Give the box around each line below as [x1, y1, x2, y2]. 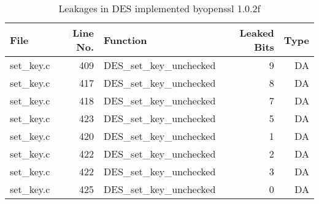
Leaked [239, 26, 274, 40]
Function [104, 32, 147, 47]
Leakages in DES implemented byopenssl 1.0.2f [58, 1, 261, 15]
